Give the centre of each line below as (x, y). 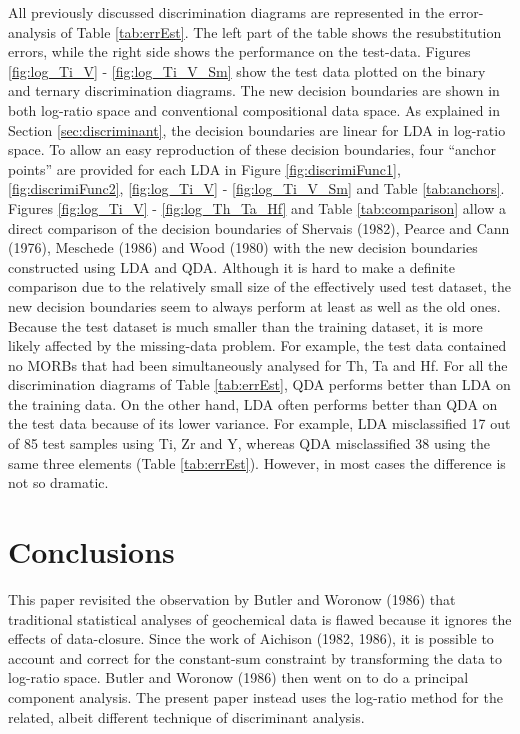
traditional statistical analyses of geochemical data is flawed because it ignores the (260, 618)
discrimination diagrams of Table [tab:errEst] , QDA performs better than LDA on (259, 384)
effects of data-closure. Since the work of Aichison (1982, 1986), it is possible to (251, 638)
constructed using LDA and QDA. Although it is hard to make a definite (231, 266)
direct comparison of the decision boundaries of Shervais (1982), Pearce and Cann (259, 227)
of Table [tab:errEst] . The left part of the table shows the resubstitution (281, 31)
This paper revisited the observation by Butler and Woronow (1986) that (232, 598)
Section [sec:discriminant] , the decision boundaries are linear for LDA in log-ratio (257, 129)
